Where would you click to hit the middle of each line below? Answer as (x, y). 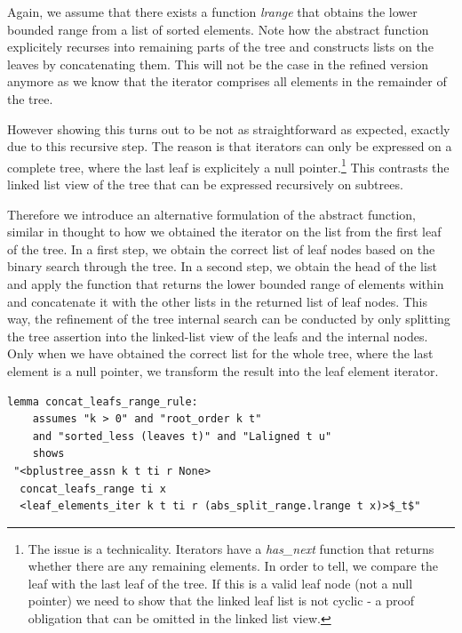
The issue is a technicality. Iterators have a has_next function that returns (231, 548)
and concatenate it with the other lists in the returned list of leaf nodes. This (218, 301)
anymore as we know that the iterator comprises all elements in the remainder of (227, 81)
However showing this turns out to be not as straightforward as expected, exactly (229, 128)
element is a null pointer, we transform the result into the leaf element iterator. (223, 370)
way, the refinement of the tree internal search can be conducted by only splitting (229, 319)
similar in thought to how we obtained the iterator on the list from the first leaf (224, 232)
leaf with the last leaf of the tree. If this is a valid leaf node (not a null (220, 583)
